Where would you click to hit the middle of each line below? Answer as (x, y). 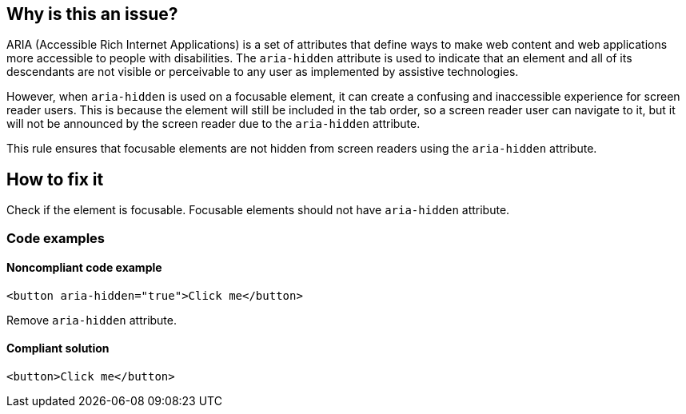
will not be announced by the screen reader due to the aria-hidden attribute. (213, 124)
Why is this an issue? (92, 14)
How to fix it (55, 179)
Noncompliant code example (84, 268)
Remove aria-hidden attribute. (92, 320)
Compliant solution (58, 348)
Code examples (56, 238)
